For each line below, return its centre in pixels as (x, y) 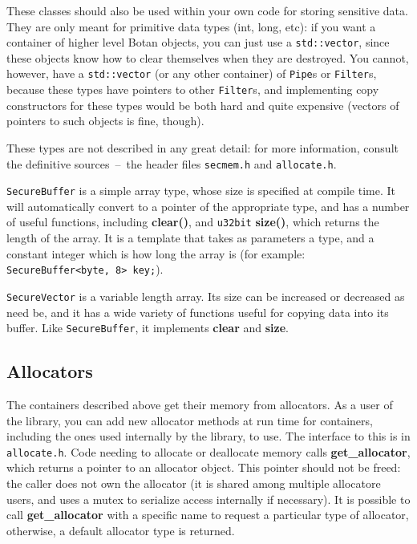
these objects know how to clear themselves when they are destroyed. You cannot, (208, 57)
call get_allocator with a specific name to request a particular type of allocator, (208, 515)
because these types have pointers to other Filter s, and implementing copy (193, 89)
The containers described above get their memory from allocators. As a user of (200, 405)
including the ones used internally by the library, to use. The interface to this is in (208, 436)
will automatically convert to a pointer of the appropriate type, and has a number (208, 206)
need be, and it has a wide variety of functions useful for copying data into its (198, 312)
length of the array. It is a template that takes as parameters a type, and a (190, 238)
